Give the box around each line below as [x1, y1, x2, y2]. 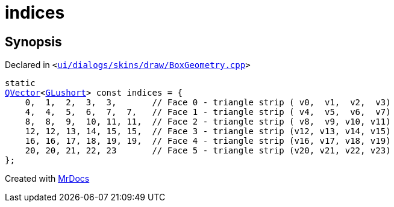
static [5, 78, 36, 88]
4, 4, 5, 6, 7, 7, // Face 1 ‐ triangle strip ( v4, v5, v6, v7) [25, 107, 391, 117]
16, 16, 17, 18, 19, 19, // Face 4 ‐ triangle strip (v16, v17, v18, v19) [25, 136, 391, 146]
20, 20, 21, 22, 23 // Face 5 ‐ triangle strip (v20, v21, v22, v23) [25, 146, 391, 156]
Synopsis [5, 34, 62, 49]
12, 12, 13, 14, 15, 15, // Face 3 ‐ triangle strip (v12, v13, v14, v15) [25, 126, 391, 137]
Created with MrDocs [5, 173, 90, 184]
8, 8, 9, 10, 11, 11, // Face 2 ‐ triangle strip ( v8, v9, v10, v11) [25, 117, 391, 127]
